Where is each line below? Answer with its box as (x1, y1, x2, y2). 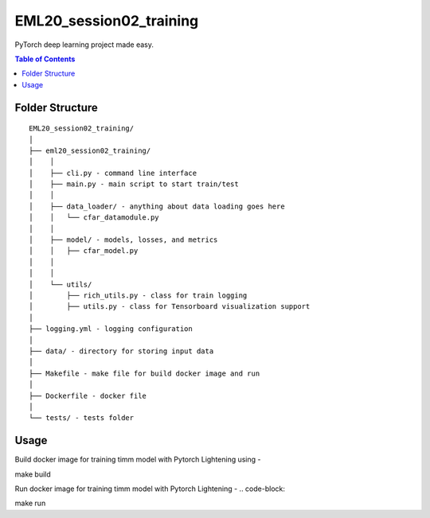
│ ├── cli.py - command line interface (29, 168, 197, 177)
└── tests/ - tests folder (29, 414, 135, 423)
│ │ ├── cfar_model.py (29, 247, 139, 255)
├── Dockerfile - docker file (29, 391, 147, 400)
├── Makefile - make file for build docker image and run (29, 368, 260, 378)
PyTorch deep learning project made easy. (14, 40, 154, 49)
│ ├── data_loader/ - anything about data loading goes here (29, 201, 286, 211)
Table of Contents (14, 54, 76, 64)
